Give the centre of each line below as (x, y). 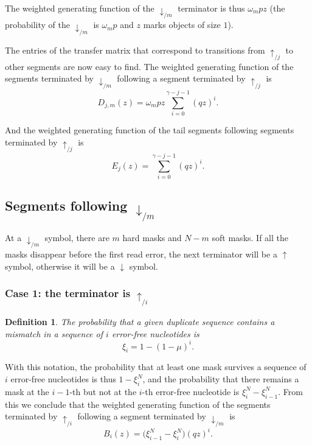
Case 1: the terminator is (68, 293)
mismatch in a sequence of (54, 333)
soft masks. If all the (250, 237)
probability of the (38, 25)
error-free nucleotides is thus (63, 379)
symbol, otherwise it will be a (60, 266)
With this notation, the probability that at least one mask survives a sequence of (156, 367)
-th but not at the (103, 391)
